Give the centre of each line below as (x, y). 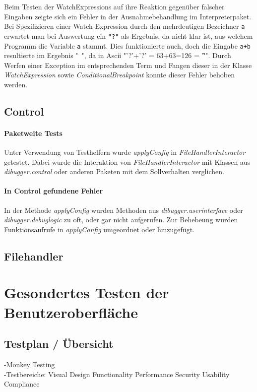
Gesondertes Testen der (87, 293)
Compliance (22, 384)
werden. (16, 84)
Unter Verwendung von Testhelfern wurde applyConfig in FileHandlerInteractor (125, 152)
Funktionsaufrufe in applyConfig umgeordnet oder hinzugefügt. (99, 229)
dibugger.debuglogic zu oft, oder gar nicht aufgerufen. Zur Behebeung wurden (121, 220)
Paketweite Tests (33, 133)
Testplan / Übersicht (59, 344)
